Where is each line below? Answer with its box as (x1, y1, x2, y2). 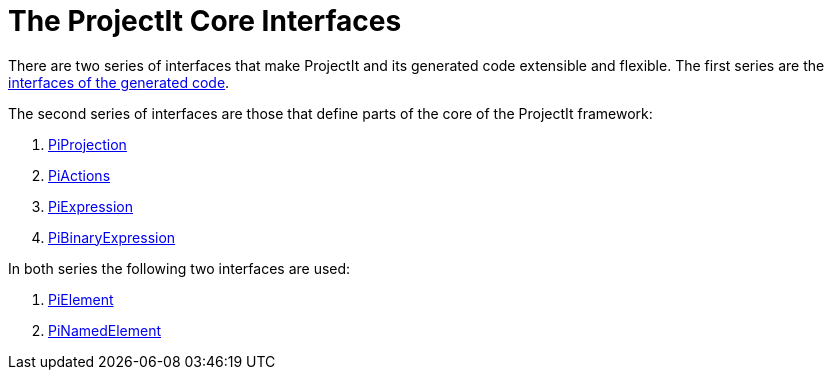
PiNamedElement (48, 321, 161, 339)
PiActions (48, 166, 111, 184)
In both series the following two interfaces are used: (8, 259, 351, 277)
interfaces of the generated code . (8, 73, 230, 91)
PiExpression (48, 197, 133, 215)
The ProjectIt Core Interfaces (8, 4, 402, 38)
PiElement (48, 290, 114, 308)
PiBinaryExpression (48, 228, 176, 246)
